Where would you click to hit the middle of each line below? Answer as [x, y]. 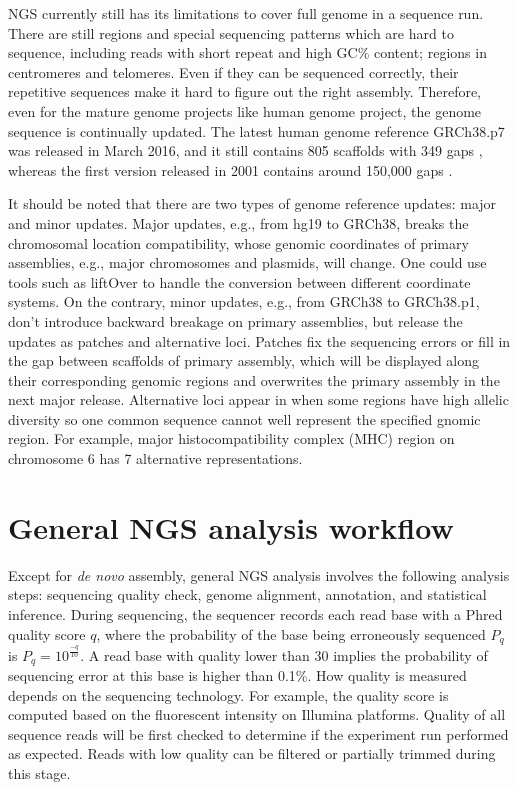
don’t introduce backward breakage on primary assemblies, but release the [235, 320]
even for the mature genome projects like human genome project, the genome [245, 110]
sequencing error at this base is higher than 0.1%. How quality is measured [237, 674]
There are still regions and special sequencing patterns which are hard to [231, 32]
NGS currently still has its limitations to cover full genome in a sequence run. [246, 13]
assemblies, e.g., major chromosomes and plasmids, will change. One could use [247, 262]
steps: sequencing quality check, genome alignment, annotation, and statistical [247, 594]
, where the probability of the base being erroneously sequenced [291, 633]
